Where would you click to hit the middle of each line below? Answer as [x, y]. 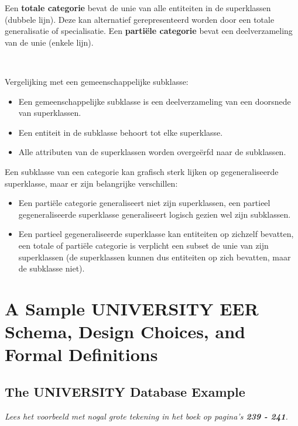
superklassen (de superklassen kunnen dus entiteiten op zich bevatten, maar [155, 257]
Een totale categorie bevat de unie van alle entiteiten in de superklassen [138, 8]
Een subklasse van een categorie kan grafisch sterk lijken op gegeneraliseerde [142, 171]
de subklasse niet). [52, 268]
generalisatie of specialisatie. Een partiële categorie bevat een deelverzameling [149, 31]
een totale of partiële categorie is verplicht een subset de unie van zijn [143, 245]
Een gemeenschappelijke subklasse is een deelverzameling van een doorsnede [155, 101]
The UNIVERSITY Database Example [125, 391]
